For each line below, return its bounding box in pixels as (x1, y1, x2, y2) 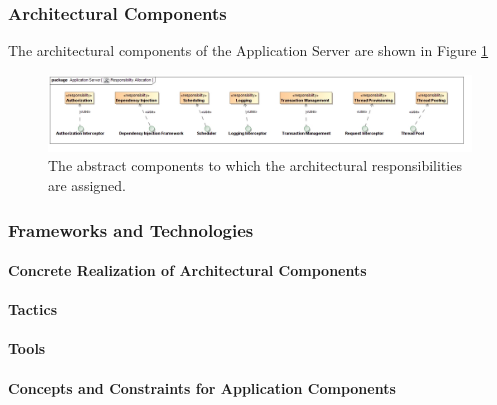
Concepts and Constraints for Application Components (8, 377, 396, 398)
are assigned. (48, 175, 126, 196)
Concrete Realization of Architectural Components (8, 260, 367, 281)
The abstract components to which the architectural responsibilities (48, 155, 462, 176)
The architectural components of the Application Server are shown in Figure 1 (8, 40, 489, 61)
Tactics (8, 299, 58, 320)
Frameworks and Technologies (8, 217, 254, 242)
